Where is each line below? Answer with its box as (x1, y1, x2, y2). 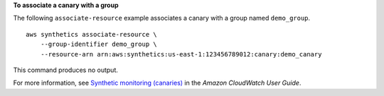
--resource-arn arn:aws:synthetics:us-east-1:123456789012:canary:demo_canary (40, 50, 322, 58)
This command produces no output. (13, 66, 119, 74)
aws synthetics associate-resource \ (26, 30, 158, 38)
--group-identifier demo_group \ (40, 40, 158, 49)
